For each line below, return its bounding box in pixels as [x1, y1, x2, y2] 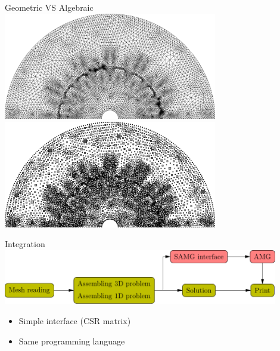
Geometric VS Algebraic [5, 1, 94, 13]
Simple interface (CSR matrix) [18, 314, 131, 327]
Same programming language [18, 334, 125, 347]
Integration [5, 238, 45, 250]
